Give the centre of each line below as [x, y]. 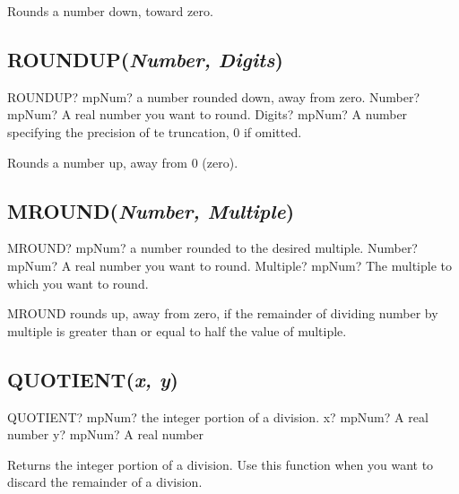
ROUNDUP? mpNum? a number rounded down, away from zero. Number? [214, 96]
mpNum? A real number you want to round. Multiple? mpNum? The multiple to [229, 265]
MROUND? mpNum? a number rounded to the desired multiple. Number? [212, 248]
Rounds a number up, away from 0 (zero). [123, 162]
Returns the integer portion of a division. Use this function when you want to [221, 464]
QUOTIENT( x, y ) [93, 379]
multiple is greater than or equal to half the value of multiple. [177, 330]
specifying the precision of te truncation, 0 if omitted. [155, 131]
